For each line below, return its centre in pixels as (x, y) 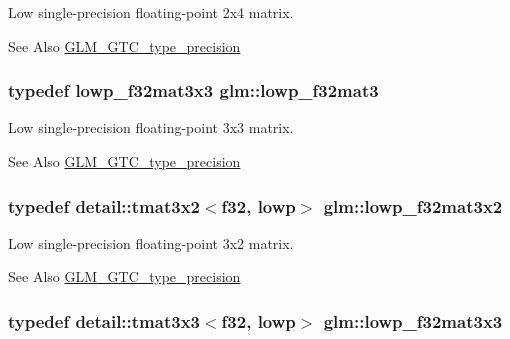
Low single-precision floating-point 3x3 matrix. (151, 127)
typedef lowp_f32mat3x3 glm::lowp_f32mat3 (193, 90)
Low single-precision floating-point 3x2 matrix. (151, 242)
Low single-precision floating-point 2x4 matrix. (151, 12)
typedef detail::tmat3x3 (104, 320)
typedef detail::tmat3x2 (104, 205)
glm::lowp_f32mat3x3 (413, 320)
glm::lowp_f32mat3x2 (413, 205)
